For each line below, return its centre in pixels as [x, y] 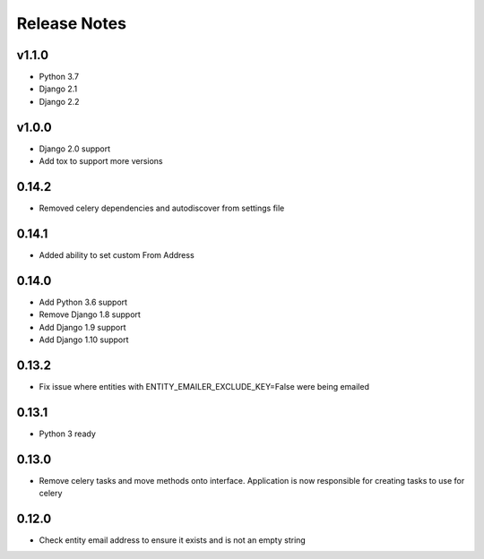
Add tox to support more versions [101, 161]
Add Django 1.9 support [82, 327]
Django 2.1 [58, 89]
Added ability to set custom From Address [117, 254]
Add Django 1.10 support [84, 340]
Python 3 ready [67, 434]
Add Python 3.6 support [83, 302]
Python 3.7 [59, 77]
